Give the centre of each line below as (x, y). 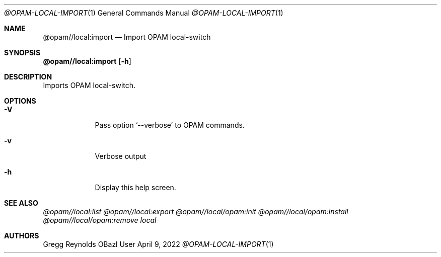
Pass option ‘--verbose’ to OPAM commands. (170, 125)
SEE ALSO (21, 203)
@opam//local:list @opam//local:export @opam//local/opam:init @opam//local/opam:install (196, 211)
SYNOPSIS (22, 53)
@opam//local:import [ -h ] (87, 61)
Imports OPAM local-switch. (89, 85)
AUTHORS (22, 236)
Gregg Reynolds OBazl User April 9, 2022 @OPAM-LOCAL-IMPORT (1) (158, 244)
